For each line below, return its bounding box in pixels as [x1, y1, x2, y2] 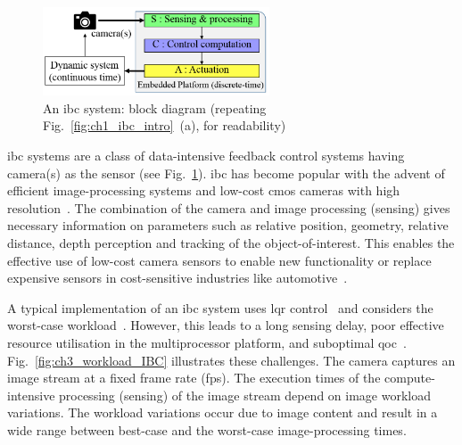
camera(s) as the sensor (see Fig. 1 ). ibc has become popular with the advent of [7, 163, 445, 182]
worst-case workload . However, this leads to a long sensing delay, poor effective [7, 316, 444, 334]
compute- [384, 368, 435, 387]
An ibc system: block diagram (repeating [43, 98, 267, 117]
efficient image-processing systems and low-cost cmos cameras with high [7, 181, 400, 200]
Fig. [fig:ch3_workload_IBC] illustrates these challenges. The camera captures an [7, 350, 456, 369]
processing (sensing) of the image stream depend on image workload [59, 385, 431, 404]
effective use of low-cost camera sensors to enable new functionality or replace [7, 251, 432, 269]
